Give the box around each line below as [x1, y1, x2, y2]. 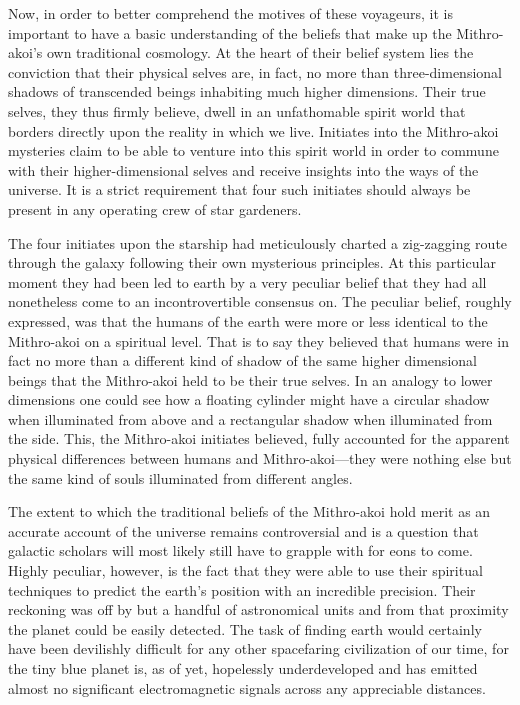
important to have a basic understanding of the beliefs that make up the [8, 22, 452, 43]
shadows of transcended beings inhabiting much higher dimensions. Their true [8, 81, 486, 102]
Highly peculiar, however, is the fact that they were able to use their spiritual [8, 560, 483, 581]
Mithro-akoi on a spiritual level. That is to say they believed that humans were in [8, 330, 509, 351]
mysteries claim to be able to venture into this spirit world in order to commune [8, 140, 499, 161]
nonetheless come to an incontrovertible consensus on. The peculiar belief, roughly [8, 291, 512, 312]
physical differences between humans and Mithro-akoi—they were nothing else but [8, 448, 512, 469]
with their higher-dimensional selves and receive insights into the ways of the [8, 159, 479, 180]
